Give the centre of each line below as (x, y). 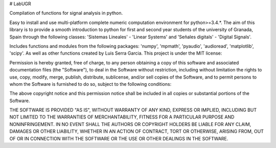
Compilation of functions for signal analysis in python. (66, 13)
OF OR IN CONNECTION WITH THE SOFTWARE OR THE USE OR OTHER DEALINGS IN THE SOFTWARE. (119, 138)
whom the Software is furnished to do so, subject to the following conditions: (90, 84)
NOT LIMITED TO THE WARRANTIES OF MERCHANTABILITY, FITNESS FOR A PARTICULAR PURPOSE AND (122, 117)
